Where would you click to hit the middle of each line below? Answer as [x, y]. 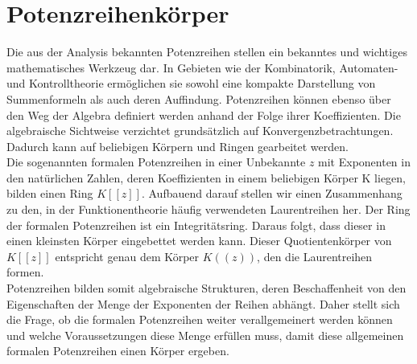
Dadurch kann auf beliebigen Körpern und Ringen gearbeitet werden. [178, 146]
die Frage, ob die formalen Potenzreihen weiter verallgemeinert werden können [200, 319]
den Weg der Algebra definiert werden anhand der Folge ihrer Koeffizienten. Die [204, 115]
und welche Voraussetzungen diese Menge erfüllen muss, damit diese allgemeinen [205, 335]
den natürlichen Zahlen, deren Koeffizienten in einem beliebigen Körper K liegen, [206, 177]
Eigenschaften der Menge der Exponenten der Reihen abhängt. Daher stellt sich [203, 303]
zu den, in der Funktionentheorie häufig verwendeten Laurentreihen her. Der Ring [208, 209]
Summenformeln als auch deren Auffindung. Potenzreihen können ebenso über [199, 98]
